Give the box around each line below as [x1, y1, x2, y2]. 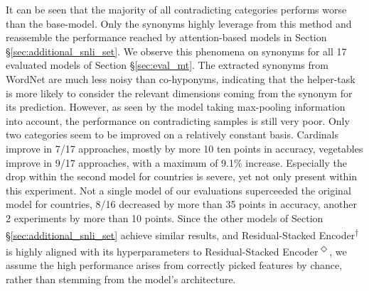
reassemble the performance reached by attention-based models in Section [6, 30, 327, 45]
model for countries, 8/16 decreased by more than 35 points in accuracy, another [6, 197, 357, 212]
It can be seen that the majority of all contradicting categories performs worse [6, 2, 347, 16]
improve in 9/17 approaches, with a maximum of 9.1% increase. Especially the [6, 155, 348, 170]
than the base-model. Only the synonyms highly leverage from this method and [6, 16, 352, 31]
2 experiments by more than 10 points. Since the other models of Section [6, 210, 323, 225]
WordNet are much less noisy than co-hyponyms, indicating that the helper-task [6, 71, 355, 86]
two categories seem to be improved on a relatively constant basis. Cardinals [6, 127, 339, 142]
